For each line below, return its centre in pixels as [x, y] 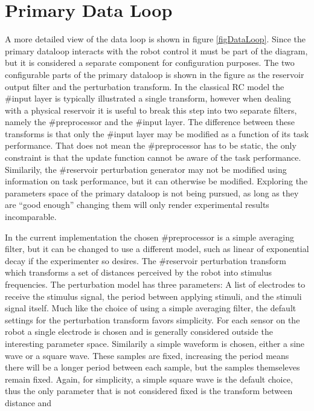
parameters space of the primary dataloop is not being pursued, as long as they [152, 193]
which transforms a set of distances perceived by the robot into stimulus [139, 272]
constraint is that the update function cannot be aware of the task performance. [153, 157]
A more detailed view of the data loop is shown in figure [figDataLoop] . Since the [155, 39]
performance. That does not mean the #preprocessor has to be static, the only [151, 145]
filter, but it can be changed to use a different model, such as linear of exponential [157, 249]
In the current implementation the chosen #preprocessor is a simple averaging [149, 237]
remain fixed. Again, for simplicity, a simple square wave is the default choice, [149, 379]
